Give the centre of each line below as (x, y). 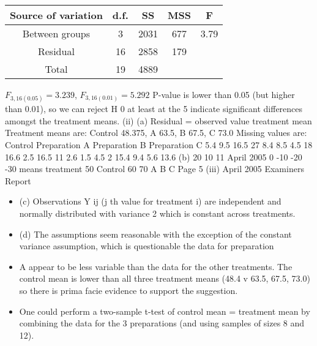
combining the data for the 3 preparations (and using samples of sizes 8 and (162, 323)
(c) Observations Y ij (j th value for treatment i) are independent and (150, 201)
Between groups (56, 33)
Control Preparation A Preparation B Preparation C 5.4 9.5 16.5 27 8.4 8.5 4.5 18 (159, 144)
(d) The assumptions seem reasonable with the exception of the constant (155, 234)
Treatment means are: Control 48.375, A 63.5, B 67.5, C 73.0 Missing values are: (156, 133)
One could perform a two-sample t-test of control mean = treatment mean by (165, 311)
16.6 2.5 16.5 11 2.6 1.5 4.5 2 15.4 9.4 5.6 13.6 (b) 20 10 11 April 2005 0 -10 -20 (154, 156)
